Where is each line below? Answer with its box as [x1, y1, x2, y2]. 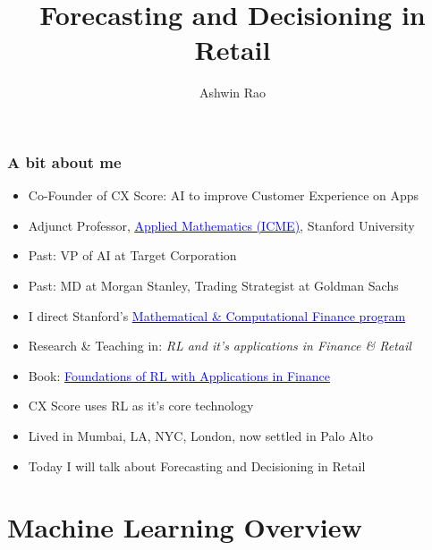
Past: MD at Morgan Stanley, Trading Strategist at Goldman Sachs [28, 275, 399, 294]
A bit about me [7, 150, 122, 173]
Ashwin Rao [199, 83, 267, 102]
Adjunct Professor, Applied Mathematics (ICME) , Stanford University [28, 216, 415, 234]
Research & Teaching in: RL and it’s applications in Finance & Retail [28, 336, 411, 355]
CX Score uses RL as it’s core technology [28, 396, 254, 415]
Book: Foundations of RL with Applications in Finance [28, 366, 330, 385]
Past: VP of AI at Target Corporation [28, 246, 237, 265]
